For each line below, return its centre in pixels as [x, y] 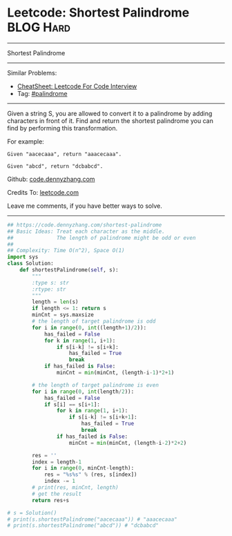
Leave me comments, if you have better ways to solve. [85, 206]
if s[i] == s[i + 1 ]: [72, 404]
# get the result [57, 494]
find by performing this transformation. [62, 128]
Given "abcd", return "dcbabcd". [55, 166]
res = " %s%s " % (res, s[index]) [90, 475]
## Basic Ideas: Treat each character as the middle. [86, 231]
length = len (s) [55, 302]
